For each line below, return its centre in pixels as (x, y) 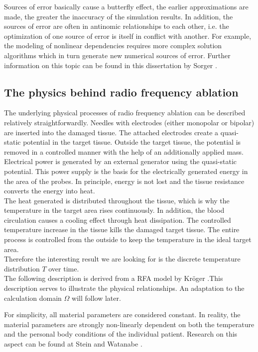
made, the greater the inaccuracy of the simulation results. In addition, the (119, 16)
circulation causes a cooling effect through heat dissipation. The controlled (118, 220)
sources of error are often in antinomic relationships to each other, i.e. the (117, 26)
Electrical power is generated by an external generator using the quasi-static (120, 161)
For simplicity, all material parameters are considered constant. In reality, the (122, 314)
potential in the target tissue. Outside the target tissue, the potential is (132, 142)
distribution (22, 268)
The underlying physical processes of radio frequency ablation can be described (125, 113)
